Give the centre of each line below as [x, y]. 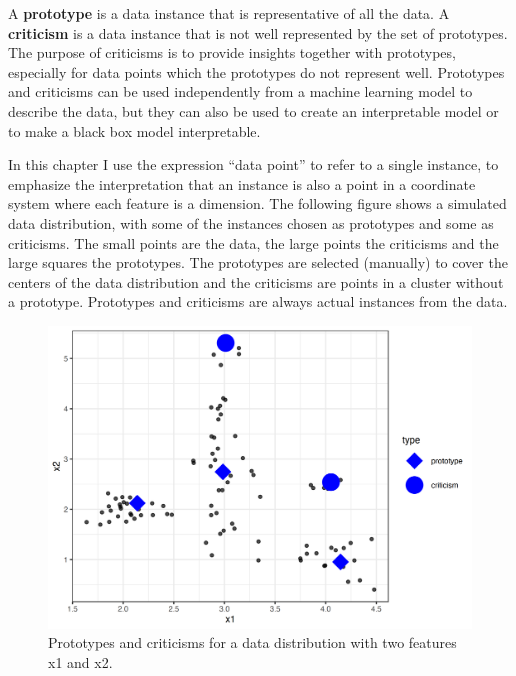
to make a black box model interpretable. [134, 130]
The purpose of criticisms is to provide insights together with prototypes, [232, 52]
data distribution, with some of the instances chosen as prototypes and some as [251, 222]
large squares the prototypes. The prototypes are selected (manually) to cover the [258, 262]
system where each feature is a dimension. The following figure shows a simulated [257, 203]
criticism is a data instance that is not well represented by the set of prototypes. [258, 32]
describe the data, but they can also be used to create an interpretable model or [253, 110]
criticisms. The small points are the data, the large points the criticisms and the [253, 242]
